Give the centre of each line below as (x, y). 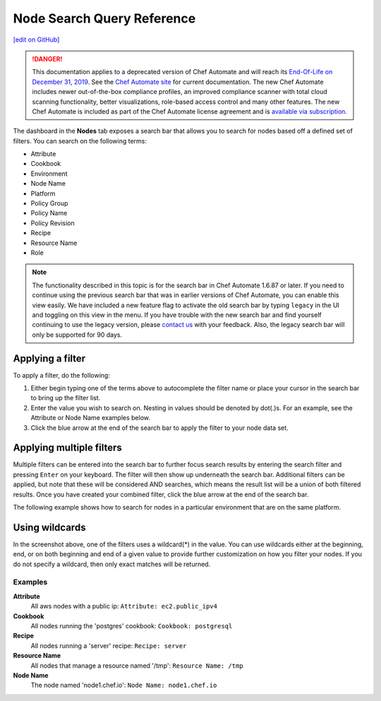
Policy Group (49, 203)
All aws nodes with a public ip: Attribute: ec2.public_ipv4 (124, 606)
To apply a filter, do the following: (62, 375)
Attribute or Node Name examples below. (91, 418)
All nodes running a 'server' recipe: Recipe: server (109, 645)
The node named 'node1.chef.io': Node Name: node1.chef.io (124, 685)
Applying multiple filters (68, 448)
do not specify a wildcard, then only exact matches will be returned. (112, 564)
